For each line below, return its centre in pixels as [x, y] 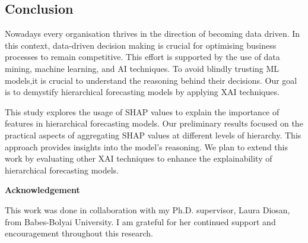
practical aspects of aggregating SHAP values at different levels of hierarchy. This [153, 135]
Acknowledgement [42, 190]
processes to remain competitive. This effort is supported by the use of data [142, 57]
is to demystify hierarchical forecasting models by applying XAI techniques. [142, 92]
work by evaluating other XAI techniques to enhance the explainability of [139, 158]
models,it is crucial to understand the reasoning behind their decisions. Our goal [151, 80]
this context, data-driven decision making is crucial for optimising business [141, 45]
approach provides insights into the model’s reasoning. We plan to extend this [146, 146]
